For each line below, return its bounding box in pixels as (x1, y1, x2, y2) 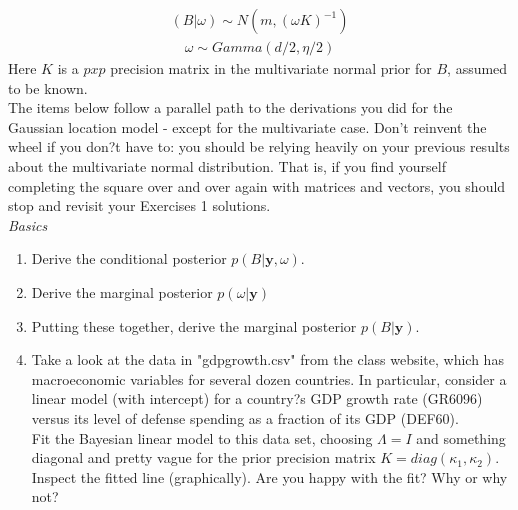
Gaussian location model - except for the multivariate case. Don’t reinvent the (8, 116, 487, 137)
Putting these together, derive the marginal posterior (31, 315, 357, 336)
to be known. (8, 77, 88, 98)
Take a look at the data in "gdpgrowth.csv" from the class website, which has (31, 349, 504, 370)
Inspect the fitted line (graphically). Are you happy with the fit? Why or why (31, 466, 508, 487)
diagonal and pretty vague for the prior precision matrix (31, 447, 376, 468)
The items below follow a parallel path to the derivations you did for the (8, 97, 453, 118)
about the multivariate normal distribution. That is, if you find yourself (8, 156, 446, 177)
